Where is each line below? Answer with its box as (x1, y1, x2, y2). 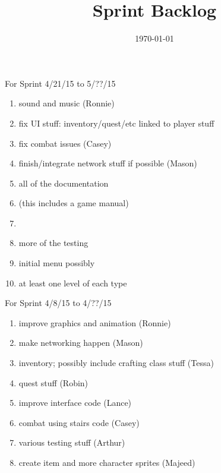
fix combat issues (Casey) (18, 137, 112, 149)
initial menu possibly (18, 257, 95, 269)
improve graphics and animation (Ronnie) (18, 316, 171, 329)
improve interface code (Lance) (18, 396, 132, 409)
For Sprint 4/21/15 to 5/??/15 (5, 77, 116, 89)
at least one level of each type (18, 276, 127, 289)
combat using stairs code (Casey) (18, 416, 140, 428)
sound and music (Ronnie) (18, 97, 115, 109)
